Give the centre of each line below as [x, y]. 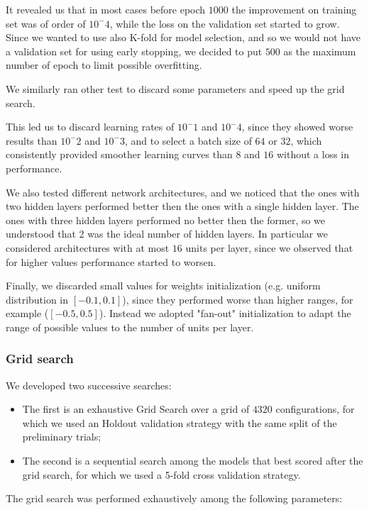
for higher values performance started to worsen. [111, 261]
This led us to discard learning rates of [90, 127]
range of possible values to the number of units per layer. [130, 327]
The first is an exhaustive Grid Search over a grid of [136, 409]
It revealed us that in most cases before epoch [106, 9]
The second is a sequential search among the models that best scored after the [193, 461]
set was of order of [46, 23]
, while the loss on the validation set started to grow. [225, 23]
